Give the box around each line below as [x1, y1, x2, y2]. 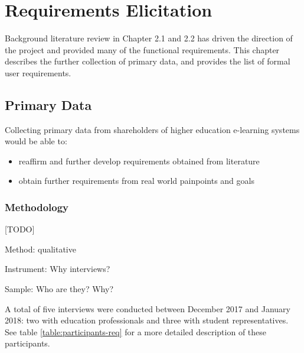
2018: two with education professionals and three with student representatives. [5, 314, 289, 326]
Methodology [5, 200, 69, 214]
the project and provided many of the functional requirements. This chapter [5, 43, 280, 56]
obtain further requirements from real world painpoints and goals [18, 174, 254, 187]
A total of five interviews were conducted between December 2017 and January [5, 302, 290, 315]
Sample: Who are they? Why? [5, 283, 113, 295]
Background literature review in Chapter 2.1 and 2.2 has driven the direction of [5, 32, 293, 44]
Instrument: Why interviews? [5, 263, 110, 275]
